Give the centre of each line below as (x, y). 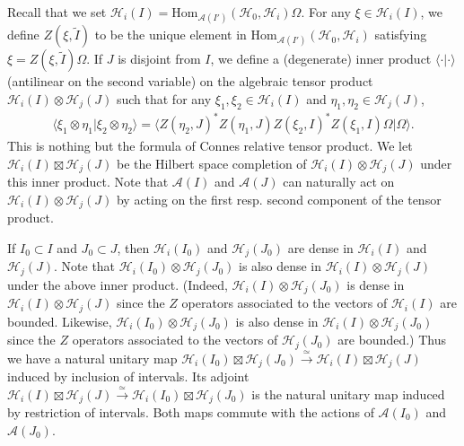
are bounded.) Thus (392, 340)
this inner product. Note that (88, 182)
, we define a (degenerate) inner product (321, 59)
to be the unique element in (171, 35)
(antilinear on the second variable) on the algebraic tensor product (190, 81)
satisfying (401, 35)
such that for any (164, 98)
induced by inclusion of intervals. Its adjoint (128, 376)
